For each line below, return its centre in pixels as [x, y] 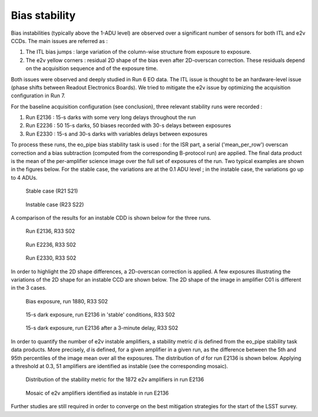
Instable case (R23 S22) [55, 204]
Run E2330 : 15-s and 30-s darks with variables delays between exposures [117, 134]
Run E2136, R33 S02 [50, 231]
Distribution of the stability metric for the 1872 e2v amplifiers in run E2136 [115, 379]
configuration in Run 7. [38, 96]
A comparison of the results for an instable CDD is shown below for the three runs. [111, 217]
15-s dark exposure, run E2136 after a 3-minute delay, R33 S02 [102, 328]
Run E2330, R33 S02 [51, 258]
